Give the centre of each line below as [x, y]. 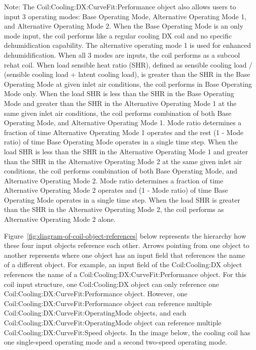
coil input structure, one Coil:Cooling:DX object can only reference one [112, 284]
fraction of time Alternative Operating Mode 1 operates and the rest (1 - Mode [124, 132]
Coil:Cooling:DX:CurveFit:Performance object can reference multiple [108, 303]
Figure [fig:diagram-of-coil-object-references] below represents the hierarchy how [125, 235]
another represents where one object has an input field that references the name [125, 255]
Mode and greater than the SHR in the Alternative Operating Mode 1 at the [120, 103]
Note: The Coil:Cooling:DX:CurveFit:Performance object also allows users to [120, 6]
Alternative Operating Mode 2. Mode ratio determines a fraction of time [114, 180]
